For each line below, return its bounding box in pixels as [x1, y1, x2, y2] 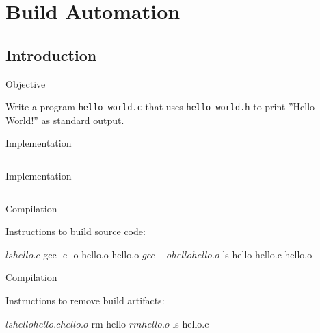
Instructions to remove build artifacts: [5, 293, 165, 307]
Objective [5, 76, 46, 90]
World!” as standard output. [5, 112, 124, 127]
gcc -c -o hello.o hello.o [43, 247, 139, 261]
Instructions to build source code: [5, 224, 146, 238]
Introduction [5, 44, 97, 65]
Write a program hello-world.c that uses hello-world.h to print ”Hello [5, 99, 315, 114]
